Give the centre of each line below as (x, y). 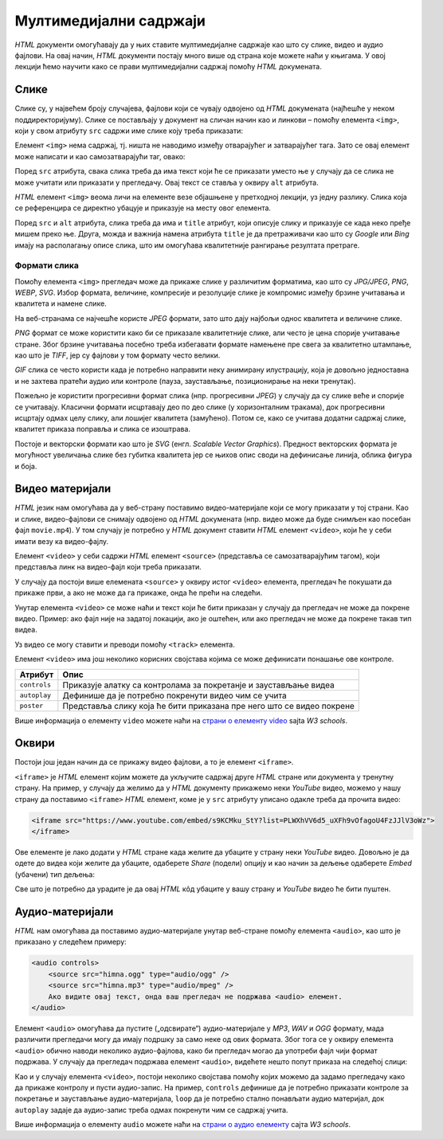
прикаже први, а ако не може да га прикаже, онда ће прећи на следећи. (139, 593)
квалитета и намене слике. (61, 303)
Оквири (35, 744)
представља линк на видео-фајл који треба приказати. (108, 567)
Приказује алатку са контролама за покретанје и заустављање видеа (198, 685)
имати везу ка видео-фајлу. (62, 541)
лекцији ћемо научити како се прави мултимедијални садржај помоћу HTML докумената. (168, 67)
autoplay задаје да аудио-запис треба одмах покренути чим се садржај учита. (151, 1110)
